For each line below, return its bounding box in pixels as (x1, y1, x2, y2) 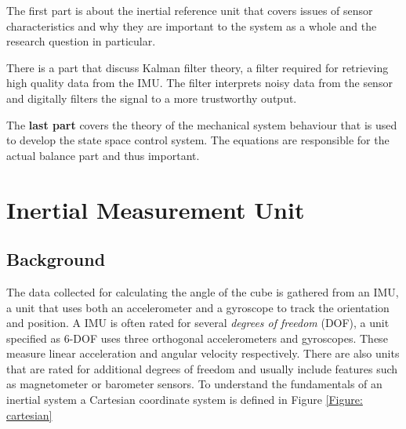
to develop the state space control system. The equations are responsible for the (6, 132, 390, 148)
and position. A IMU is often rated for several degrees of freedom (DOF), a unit (6, 314, 390, 331)
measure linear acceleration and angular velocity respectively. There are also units (6, 345, 400, 362)
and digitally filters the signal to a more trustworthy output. (6, 89, 297, 106)
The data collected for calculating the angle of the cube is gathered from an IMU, (6, 283, 399, 300)
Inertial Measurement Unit (6, 193, 305, 225)
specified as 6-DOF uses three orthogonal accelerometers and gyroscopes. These (6, 329, 388, 346)
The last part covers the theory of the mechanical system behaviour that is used (6, 116, 397, 133)
